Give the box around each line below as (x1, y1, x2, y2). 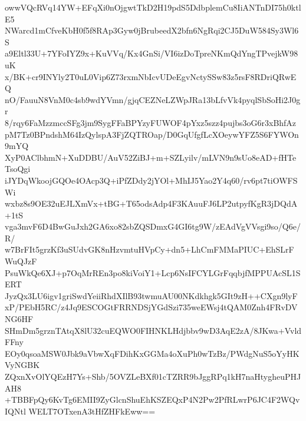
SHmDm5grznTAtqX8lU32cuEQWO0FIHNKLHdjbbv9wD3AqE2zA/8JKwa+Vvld (5, 324, 302, 336)
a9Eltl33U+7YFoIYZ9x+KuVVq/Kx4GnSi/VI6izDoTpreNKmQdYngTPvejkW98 (5, 47, 298, 59)
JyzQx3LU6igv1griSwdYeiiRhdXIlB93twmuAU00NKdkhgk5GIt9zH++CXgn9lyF (5, 289, 298, 301)
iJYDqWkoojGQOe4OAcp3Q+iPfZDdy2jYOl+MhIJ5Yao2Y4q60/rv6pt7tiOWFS (5, 174, 298, 186)
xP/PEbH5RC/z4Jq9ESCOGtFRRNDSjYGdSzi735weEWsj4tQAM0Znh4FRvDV (5, 301, 298, 313)
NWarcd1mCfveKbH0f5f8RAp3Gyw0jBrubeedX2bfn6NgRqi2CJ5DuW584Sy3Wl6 (5, 24, 299, 37)
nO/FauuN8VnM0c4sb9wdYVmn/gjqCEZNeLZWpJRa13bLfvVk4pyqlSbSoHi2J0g (5, 93, 301, 105)
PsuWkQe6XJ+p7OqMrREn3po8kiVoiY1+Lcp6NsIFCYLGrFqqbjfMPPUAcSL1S (5, 266, 301, 279)
